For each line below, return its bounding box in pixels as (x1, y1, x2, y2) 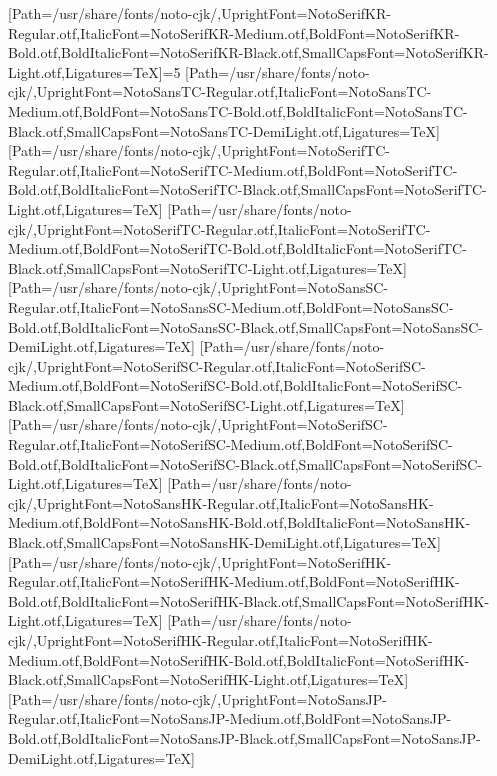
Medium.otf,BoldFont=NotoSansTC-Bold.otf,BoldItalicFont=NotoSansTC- (8, 100, 468, 121)
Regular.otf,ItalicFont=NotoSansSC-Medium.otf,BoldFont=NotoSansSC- (8, 296, 454, 317)
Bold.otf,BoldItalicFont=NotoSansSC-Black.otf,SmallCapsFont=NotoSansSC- (8, 316, 483, 337)
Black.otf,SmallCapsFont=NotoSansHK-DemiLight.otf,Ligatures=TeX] (8, 532, 441, 553)
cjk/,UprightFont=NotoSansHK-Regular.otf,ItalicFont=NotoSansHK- (8, 492, 434, 513)
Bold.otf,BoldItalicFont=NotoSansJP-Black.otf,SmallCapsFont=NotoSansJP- (8, 727, 481, 748)
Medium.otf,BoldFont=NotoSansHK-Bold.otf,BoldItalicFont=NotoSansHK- (8, 512, 471, 533)
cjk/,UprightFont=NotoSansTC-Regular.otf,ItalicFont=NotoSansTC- (8, 81, 432, 102)
